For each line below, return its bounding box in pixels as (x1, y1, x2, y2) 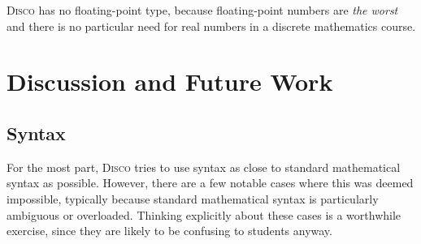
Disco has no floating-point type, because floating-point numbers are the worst (7, 2, 398, 18)
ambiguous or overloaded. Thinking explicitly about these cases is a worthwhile (7, 206, 401, 223)
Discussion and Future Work (7, 65, 333, 98)
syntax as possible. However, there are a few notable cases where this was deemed (7, 174, 414, 191)
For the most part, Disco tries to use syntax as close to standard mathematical (7, 158, 401, 175)
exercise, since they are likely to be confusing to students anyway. (7, 222, 332, 239)
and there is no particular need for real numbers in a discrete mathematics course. (7, 17, 416, 34)
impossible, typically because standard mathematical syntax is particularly (7, 190, 379, 207)
